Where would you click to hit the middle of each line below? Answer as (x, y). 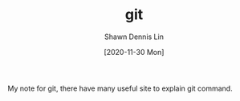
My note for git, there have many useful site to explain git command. (120, 88)
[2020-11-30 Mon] (134, 52)
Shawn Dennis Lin (134, 37)
